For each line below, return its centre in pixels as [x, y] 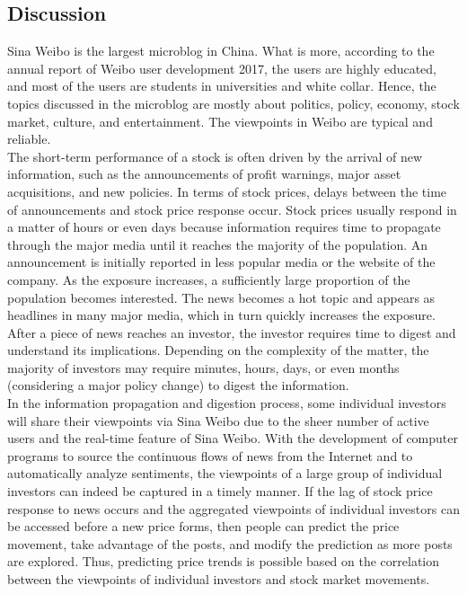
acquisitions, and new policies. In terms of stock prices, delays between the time [227, 191]
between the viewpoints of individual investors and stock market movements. [219, 579]
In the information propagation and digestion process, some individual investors [227, 403]
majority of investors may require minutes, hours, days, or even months [203, 367]
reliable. [29, 139]
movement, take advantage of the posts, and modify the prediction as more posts [230, 543]
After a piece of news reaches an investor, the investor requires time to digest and [232, 332]
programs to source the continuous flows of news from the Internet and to [210, 455]
